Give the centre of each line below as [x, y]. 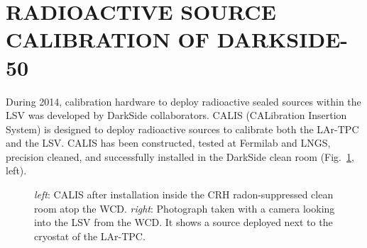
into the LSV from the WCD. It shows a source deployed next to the [183, 222]
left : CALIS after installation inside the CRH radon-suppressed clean [184, 195]
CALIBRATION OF [108, 39]
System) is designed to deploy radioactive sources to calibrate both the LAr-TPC [182, 129]
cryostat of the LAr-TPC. [90, 236]
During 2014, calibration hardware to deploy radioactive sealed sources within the [183, 101]
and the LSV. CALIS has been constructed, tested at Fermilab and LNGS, [168, 143]
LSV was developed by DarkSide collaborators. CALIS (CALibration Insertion [176, 115]
